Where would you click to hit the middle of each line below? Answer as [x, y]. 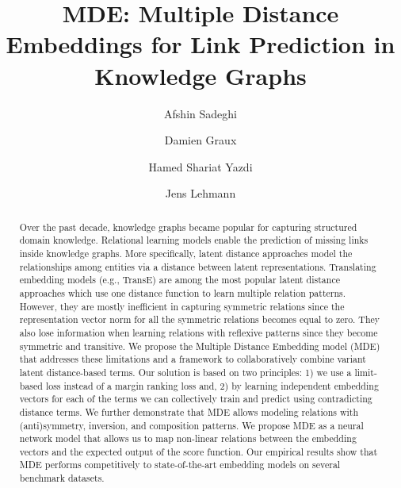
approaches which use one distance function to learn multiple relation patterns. [183, 292]
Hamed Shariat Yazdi [200, 166]
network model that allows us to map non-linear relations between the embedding [188, 438]
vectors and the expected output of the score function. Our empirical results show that [199, 451]
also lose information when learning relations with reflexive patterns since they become [199, 332]
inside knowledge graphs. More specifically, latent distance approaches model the [186, 253]
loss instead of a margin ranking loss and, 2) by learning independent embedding [212, 385]
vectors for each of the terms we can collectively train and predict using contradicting [196, 399]
